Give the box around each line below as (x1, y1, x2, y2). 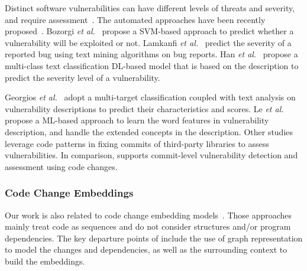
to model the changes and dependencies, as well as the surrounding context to (5, 243, 287, 256)
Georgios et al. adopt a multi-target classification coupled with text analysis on (5, 91, 296, 103)
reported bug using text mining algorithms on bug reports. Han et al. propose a (5, 48, 298, 60)
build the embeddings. (5, 254, 85, 267)
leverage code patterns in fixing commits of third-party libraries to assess (5, 137, 269, 149)
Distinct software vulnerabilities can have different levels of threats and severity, (5, 2, 295, 14)
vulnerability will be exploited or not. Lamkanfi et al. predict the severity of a (5, 36, 292, 48)
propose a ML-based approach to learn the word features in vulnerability (5, 114, 269, 126)
